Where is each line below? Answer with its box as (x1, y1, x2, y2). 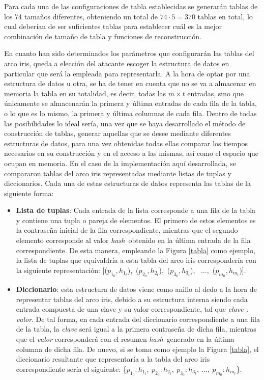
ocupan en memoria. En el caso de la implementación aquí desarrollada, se (4, 157, 236, 168)
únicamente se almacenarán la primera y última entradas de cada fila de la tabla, (4, 98, 257, 108)
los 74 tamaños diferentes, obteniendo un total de (4, 11, 158, 21)
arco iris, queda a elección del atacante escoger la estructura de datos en (4, 58, 229, 68)
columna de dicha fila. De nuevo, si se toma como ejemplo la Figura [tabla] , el (16, 343, 259, 354)
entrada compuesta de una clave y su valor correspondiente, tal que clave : (16, 304, 249, 314)
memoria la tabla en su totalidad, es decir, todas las (4, 88, 166, 98)
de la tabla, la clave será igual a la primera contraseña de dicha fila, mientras (16, 323, 256, 334)
